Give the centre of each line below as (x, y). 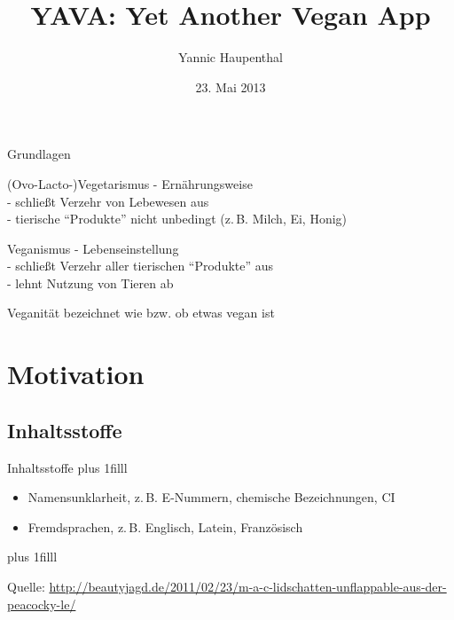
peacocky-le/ (42, 604)
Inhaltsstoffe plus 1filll (67, 467)
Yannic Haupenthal (231, 57)
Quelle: (26, 587)
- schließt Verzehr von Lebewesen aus (108, 201)
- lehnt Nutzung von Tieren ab (90, 283)
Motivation (76, 374)
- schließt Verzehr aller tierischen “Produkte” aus (141, 266)
